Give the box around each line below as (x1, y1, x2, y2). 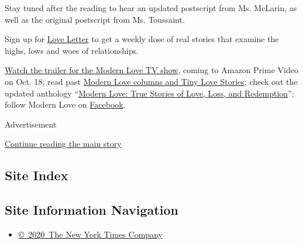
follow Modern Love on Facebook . (5, 98, 126, 111)
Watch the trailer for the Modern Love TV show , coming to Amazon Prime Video (5, 64, 298, 76)
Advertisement (5, 118, 57, 130)
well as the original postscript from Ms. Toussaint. (5, 13, 185, 25)
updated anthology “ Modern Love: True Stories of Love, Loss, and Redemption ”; (5, 87, 294, 99)
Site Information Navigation (5, 201, 178, 219)
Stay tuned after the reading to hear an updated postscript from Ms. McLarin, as (5, 2, 297, 13)
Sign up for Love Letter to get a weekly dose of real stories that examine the (5, 33, 279, 45)
